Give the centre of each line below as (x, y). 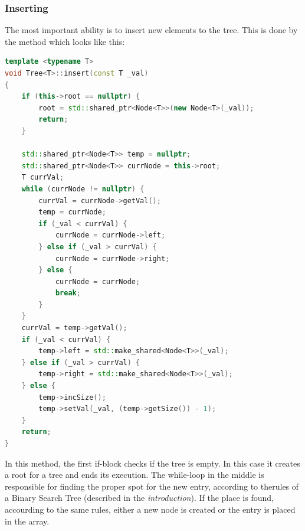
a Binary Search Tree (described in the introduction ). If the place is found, (139, 498)
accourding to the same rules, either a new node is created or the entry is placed (150, 509)
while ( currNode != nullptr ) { (83, 189)
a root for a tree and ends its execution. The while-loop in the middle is (135, 475)
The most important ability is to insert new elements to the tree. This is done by (151, 30)
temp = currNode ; (72, 212)
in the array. (27, 521)
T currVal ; (43, 177)
